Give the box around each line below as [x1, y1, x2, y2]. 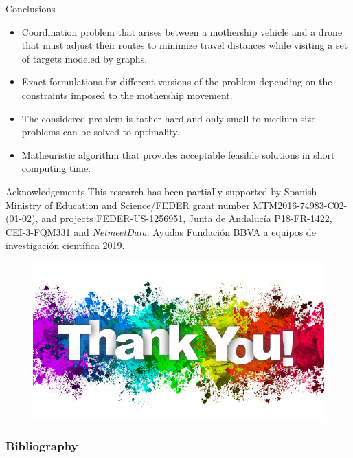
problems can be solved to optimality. [21, 124, 180, 139]
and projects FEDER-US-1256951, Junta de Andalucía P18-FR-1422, [41, 211, 332, 226]
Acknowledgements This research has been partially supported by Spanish [5, 184, 317, 198]
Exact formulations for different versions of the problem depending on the [21, 74, 332, 89]
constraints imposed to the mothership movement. [21, 87, 233, 102]
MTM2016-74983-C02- [253, 197, 348, 212]
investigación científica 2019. [5, 238, 125, 252]
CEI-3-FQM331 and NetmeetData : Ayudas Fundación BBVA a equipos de [5, 224, 316, 239]
